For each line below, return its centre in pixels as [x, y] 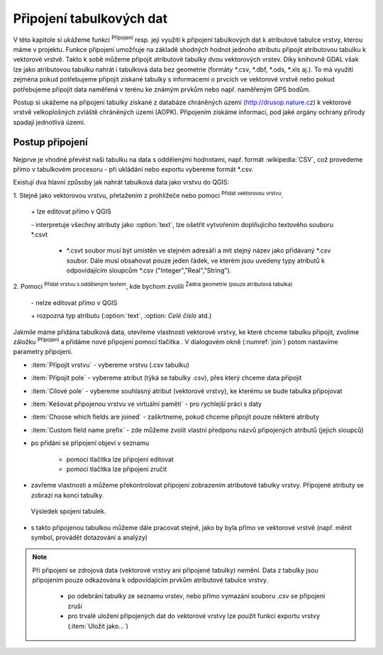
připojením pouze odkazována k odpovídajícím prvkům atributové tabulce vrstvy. [150, 580]
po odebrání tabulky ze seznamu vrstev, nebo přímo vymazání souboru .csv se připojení [196, 596]
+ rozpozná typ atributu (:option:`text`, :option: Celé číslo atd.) [121, 316]
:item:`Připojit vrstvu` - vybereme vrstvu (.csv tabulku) [110, 365]
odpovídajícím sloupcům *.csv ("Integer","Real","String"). [149, 270]
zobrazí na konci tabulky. [67, 495]
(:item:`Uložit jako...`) [98, 626]
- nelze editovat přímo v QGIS [74, 302]
